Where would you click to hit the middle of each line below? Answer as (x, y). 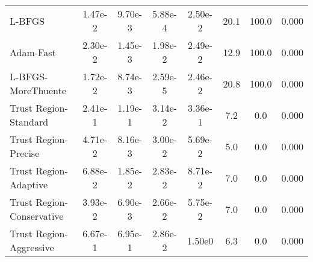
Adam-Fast (33, 52)
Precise (25, 153)
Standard (29, 122)
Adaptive (29, 184)
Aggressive (32, 247)
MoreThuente (38, 90)
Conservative (37, 216)
